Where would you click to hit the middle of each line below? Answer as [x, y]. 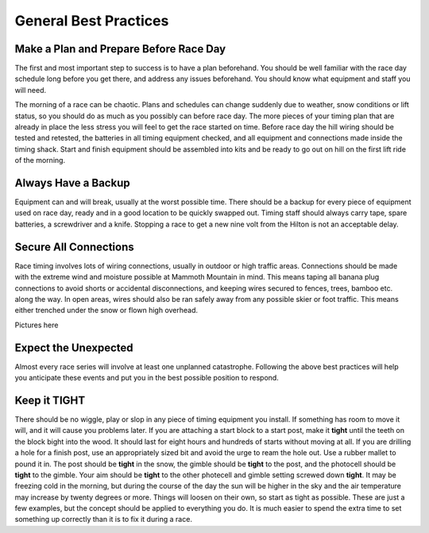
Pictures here [37, 325]
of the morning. [40, 160]
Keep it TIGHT [50, 400]
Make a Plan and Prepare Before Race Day [120, 49]
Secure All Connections [74, 247]
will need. [31, 90]
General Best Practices [92, 21]
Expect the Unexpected [74, 348]
